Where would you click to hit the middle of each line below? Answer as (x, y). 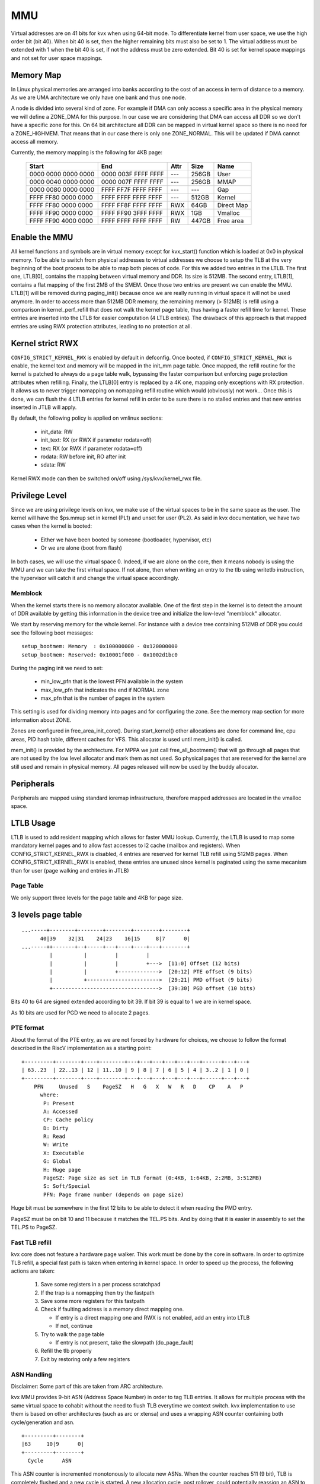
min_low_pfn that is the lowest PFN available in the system (112, 681)
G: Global (57, 1161)
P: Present (59, 1103)
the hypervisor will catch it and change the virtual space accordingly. (95, 578)
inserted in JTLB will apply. (44, 407)
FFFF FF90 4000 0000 (61, 221)
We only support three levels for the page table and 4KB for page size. (97, 898)
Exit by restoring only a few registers (85, 1359)
